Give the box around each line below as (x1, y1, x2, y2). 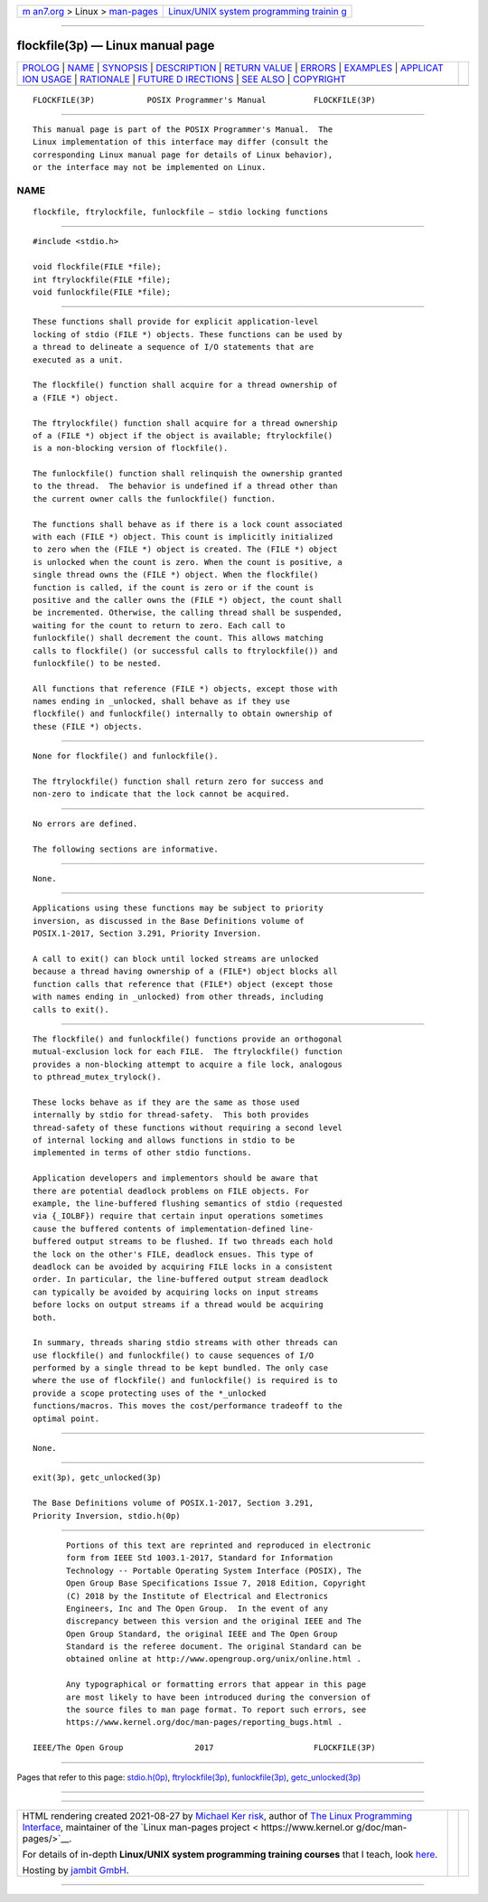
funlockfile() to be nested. (33, 658, 162, 668)
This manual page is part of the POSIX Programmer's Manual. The (33, 124, 333, 135)
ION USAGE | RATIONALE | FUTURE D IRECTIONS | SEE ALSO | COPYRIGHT (22, 72, 347, 85)
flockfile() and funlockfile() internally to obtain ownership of (33, 709, 333, 719)
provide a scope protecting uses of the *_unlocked (33, 1388, 267, 1398)
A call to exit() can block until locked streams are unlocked (33, 954, 319, 964)
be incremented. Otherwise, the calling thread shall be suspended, (33, 607, 343, 618)
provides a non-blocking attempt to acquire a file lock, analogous (33, 1059, 343, 1069)
